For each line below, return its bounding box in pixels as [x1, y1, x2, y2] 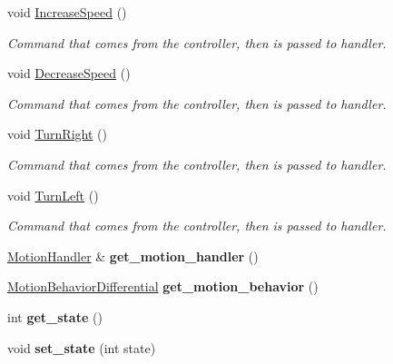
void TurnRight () [7, 124, 107, 143]
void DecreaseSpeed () [7, 64, 131, 83]
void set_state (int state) [7, 338, 156, 357]
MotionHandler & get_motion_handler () [7, 246, 259, 265]
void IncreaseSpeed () [7, 3, 127, 21]
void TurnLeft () [7, 185, 99, 204]
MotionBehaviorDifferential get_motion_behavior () [7, 277, 319, 296]
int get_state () [7, 307, 103, 326]
